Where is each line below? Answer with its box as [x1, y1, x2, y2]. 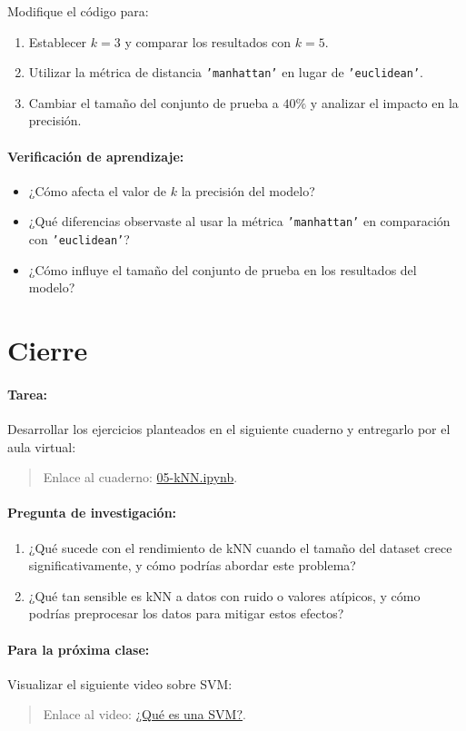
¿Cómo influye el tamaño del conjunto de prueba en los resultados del [28, 260, 417, 279]
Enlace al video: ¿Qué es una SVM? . [43, 705, 246, 724]
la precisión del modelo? [181, 181, 315, 200]
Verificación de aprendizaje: [7, 146, 184, 165]
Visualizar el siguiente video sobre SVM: [7, 674, 233, 693]
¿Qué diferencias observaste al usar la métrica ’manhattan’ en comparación [28, 212, 451, 231]
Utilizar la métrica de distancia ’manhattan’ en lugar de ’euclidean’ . [28, 63, 423, 82]
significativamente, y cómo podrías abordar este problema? [28, 556, 356, 575]
